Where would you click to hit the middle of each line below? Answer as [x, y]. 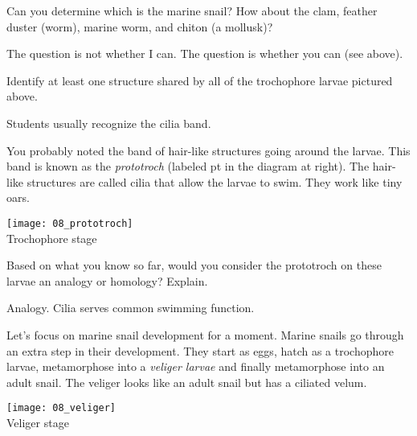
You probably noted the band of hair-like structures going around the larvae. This [208, 150]
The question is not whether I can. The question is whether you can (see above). [205, 53]
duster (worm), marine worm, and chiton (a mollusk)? [140, 26]
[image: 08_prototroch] [70, 223]
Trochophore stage [52, 238]
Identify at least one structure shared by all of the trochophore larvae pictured [200, 80]
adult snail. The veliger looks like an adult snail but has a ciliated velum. [187, 382]
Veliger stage [38, 422]
